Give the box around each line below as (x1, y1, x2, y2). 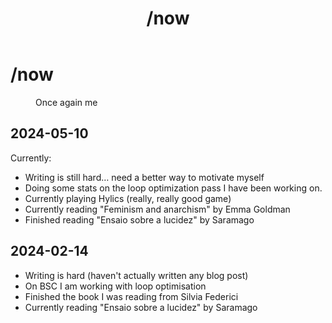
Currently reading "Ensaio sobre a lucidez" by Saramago (24, 301, 258, 313)
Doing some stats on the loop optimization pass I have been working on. (24, 182, 323, 194)
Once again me (35, 96, 98, 108)
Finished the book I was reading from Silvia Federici (24, 290, 239, 302)
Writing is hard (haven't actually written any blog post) (24, 269, 249, 281)
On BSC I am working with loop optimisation (24, 280, 207, 292)
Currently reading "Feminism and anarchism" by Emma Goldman (24, 203, 291, 215)
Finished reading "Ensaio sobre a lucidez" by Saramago (24, 213, 255, 226)
